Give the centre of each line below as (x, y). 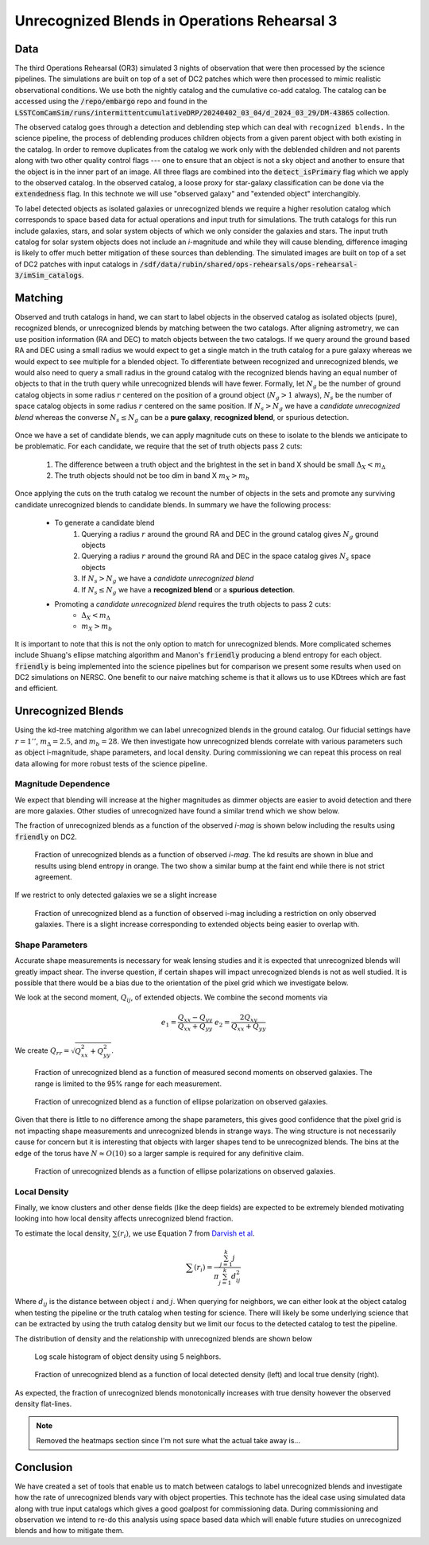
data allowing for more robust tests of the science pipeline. (111, 763)
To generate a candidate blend (104, 523)
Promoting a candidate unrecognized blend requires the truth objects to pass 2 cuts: (193, 604)
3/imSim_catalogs (48, 276)
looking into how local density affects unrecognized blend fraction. (124, 1219)
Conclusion (44, 1467)
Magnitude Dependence (62, 784)
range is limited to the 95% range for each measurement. (128, 1083)
